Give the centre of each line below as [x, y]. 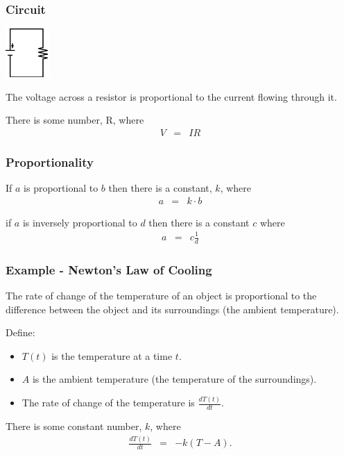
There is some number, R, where [75, 120]
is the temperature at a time [112, 355]
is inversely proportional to [80, 222]
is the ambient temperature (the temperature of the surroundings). [174, 379]
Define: [20, 332]
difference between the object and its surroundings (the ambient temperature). [172, 309]
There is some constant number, [74, 426]
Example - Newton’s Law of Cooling [109, 269]
